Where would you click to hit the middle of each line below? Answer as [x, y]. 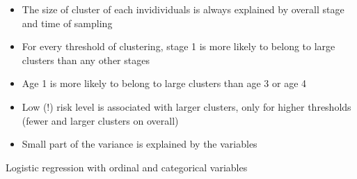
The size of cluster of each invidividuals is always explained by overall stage [183, 9]
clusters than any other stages [86, 60]
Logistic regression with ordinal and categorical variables [127, 167]
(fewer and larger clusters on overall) [100, 120]
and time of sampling [67, 23]
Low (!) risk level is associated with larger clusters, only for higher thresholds [187, 106]
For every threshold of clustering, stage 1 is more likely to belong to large [178, 46]
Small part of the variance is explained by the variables [140, 144]
